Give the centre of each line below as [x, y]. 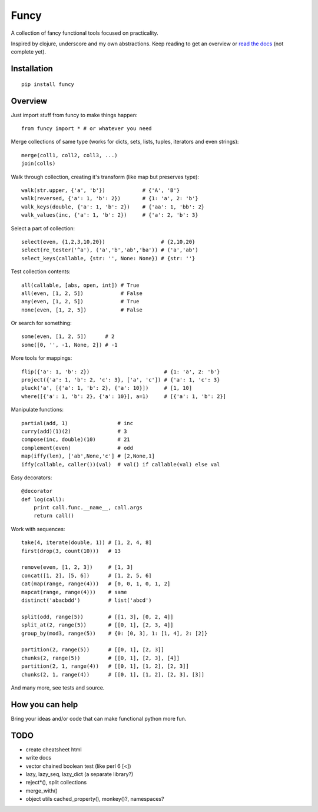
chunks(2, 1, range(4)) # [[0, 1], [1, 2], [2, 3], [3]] [113, 675]
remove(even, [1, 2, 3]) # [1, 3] [77, 567]
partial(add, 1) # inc [77, 423]
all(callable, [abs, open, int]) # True [80, 285]
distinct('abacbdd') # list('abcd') [87, 600]
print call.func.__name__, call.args [88, 508]
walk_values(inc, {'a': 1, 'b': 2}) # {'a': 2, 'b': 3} [110, 215]
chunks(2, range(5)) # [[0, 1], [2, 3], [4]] [100, 658]
